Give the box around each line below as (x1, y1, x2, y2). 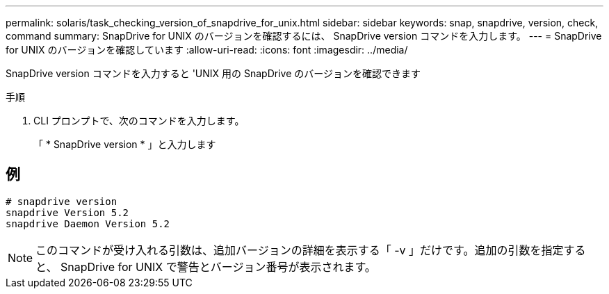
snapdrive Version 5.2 (6, 206, 129, 218)
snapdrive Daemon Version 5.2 (6, 218, 170, 229)
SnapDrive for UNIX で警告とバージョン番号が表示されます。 (60, 259, 376, 274)
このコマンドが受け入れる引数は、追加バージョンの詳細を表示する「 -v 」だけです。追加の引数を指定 (35, 243, 564, 257)
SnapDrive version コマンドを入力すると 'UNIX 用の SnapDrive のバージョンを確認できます (6, 67, 421, 79)
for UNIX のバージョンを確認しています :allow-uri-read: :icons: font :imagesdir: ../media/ (6, 44, 408, 56)
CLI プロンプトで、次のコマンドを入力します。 (33, 115, 245, 126)
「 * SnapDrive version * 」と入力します (33, 138, 216, 150)
